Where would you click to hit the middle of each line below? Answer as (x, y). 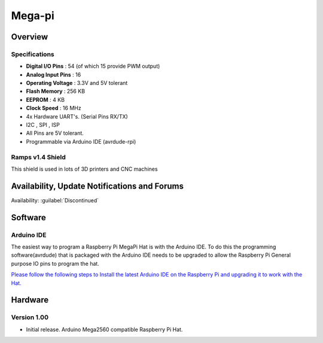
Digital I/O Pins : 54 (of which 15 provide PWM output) (93, 66)
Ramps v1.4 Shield (38, 157)
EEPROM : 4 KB (45, 99)
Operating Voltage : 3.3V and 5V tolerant (77, 83)
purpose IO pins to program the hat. (55, 263)
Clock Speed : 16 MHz (54, 108)
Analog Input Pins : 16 (54, 74)
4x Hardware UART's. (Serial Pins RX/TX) (77, 116)
